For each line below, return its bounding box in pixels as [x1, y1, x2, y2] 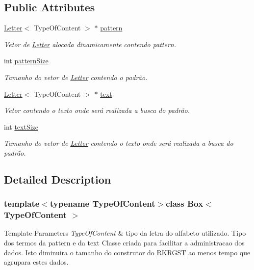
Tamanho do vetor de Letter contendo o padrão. [4, 72, 148, 82]
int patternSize [4, 55, 49, 66]
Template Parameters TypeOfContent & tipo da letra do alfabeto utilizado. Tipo [4, 228, 246, 238]
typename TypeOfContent [50, 197, 155, 210]
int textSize [4, 121, 39, 132]
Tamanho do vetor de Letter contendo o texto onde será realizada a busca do [4, 138, 233, 148]
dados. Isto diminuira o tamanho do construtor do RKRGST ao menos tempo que [4, 247, 251, 257]
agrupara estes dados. [4, 257, 69, 267]
